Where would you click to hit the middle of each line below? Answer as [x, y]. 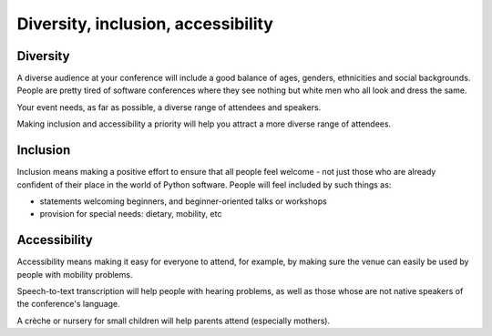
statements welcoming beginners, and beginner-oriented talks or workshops [183, 201]
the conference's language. [68, 304]
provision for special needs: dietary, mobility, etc [131, 214]
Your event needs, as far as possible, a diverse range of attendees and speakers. [169, 107]
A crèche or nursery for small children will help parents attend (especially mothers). [174, 321]
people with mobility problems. [75, 274]
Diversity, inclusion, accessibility [145, 24]
